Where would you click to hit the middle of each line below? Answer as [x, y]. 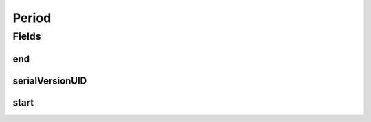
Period [32, 18]
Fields [27, 36]
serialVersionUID [50, 81]
